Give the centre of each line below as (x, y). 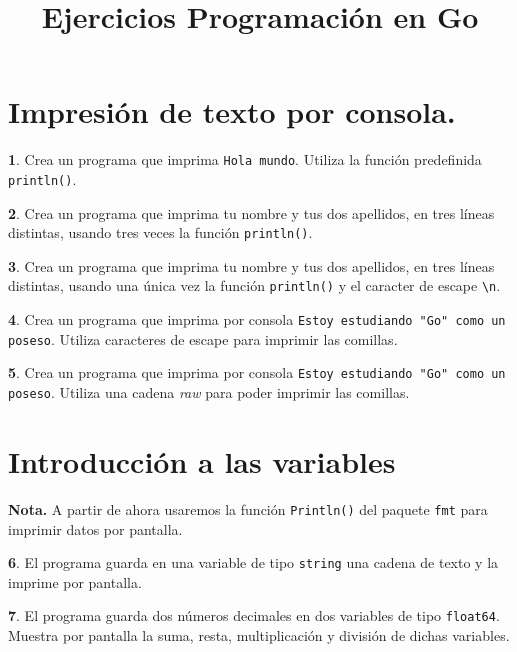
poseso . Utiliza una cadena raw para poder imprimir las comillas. (209, 392)
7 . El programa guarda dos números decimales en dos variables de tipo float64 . (254, 615)
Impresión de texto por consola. (232, 111)
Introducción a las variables (202, 460)
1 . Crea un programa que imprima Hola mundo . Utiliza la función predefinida (245, 159)
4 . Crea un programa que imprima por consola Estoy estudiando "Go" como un (257, 319)
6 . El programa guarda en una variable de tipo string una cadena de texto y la (253, 562)
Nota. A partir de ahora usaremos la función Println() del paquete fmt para (248, 508)
